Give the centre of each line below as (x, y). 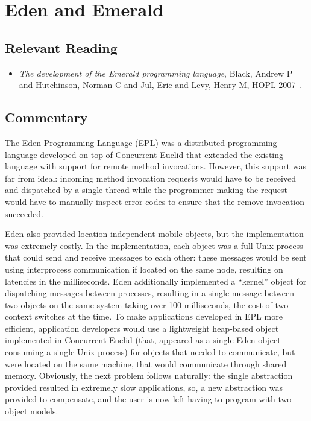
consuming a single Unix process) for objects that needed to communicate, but (150, 352)
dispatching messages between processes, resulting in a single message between (149, 293)
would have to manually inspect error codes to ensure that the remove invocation (155, 201)
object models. (32, 411)
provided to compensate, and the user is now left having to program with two (148, 399)
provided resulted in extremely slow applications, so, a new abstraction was (144, 387)
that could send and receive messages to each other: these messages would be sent (156, 257)
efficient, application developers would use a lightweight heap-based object (142, 328)
